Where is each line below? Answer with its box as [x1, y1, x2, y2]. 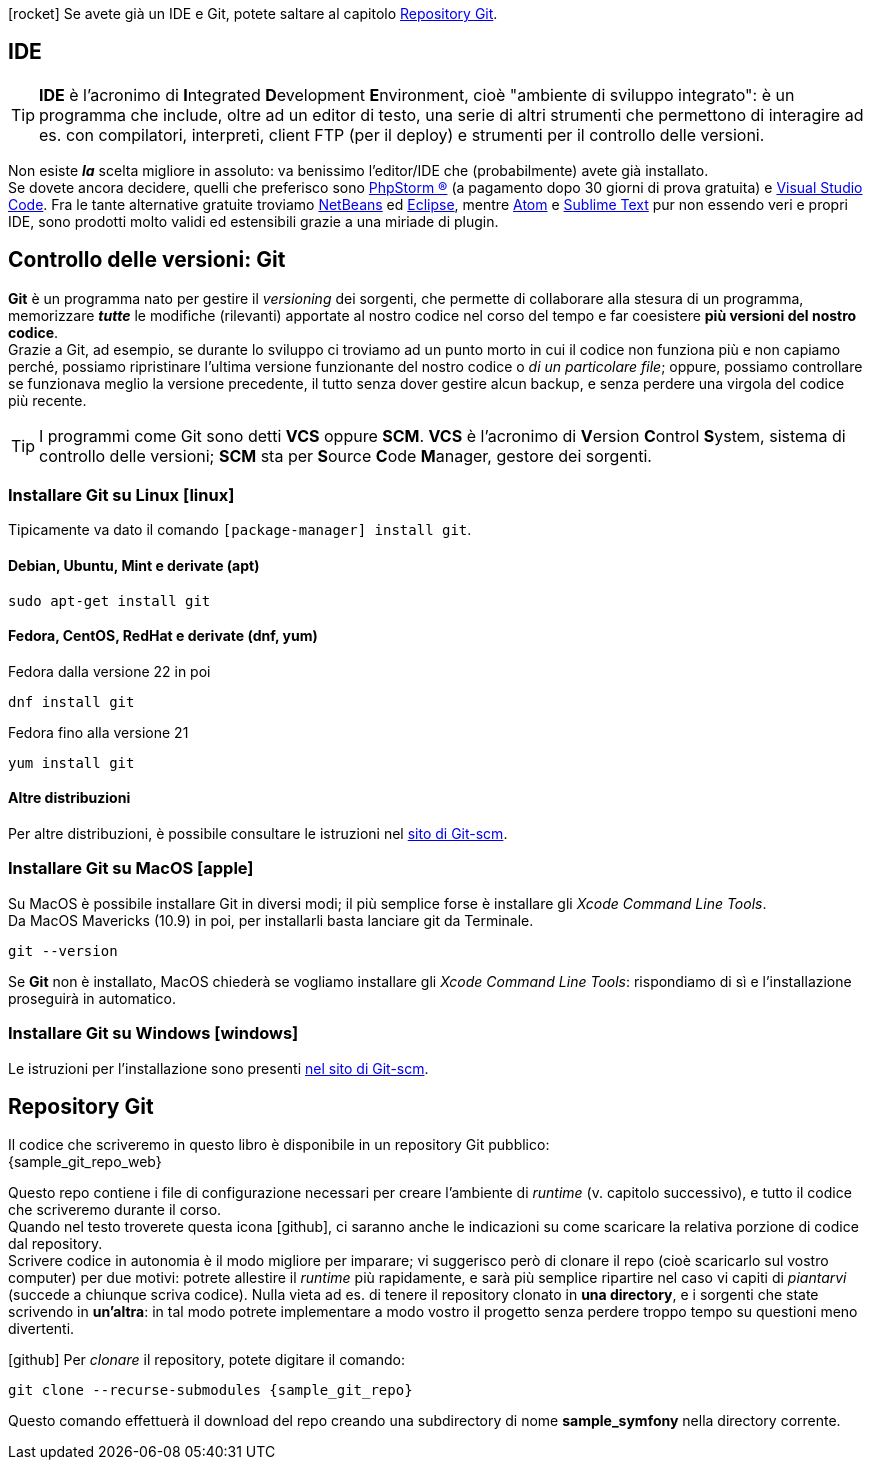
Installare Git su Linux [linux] [8, 485, 235, 506]
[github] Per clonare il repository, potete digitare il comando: [8, 1351, 405, 1369]
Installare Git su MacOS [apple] [8, 858, 254, 879]
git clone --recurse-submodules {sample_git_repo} [8, 1382, 413, 1399]
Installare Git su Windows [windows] [8, 1023, 299, 1044]
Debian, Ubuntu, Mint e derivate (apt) [8, 557, 260, 575]
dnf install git [8, 693, 135, 710]
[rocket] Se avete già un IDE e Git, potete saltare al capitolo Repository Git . [8, 5, 498, 22]
